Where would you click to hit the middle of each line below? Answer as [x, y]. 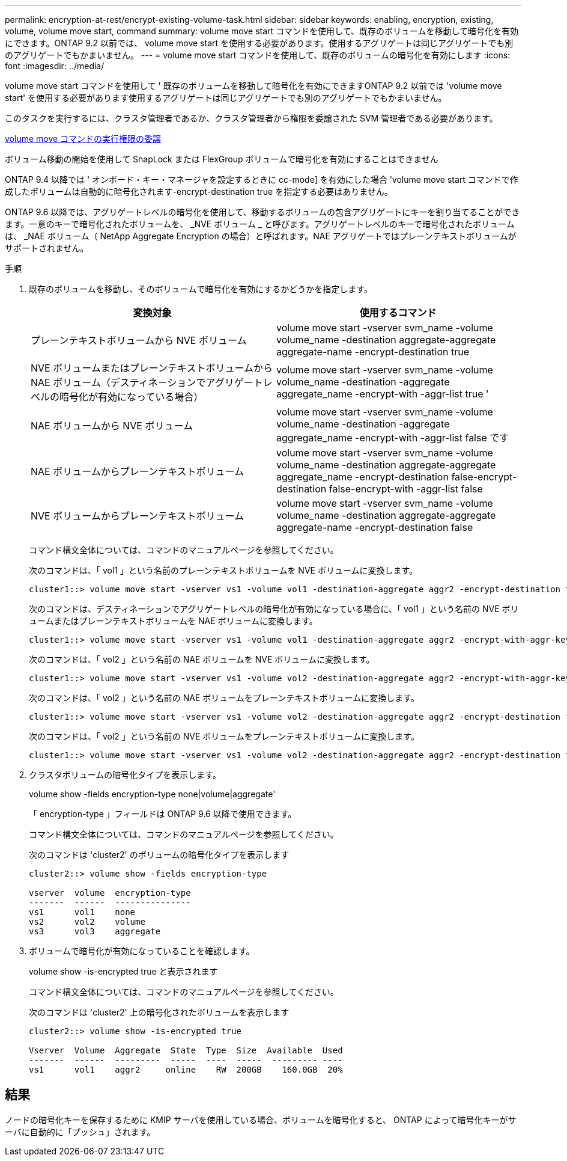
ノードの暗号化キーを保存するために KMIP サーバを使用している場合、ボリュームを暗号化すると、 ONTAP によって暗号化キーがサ [261, 1120]
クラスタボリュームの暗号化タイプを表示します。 [125, 775]
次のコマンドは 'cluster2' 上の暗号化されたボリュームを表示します [159, 1012]
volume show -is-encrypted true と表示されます [123, 971]
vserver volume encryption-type [110, 893]
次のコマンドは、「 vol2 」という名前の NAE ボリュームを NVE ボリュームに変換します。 [202, 659]
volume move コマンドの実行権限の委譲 [83, 139]
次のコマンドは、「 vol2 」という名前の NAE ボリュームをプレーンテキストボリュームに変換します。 [224, 698]
